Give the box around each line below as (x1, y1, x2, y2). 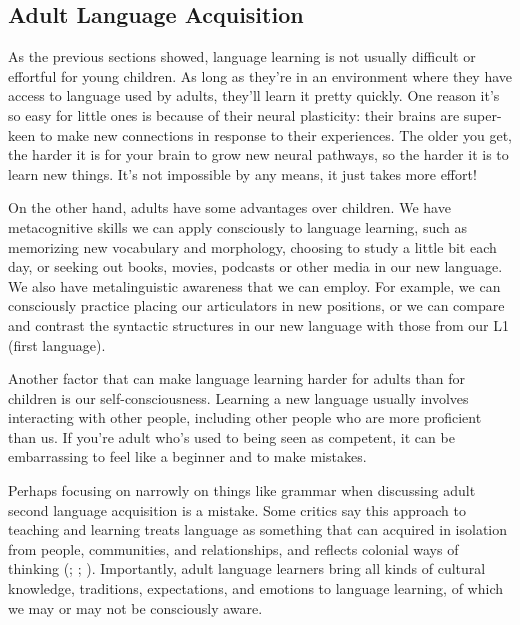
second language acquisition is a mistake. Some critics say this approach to (8, 499, 466, 520)
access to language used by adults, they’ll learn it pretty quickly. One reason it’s (8, 85, 500, 106)
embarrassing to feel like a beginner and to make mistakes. (8, 446, 367, 467)
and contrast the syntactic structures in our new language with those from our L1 (8, 314, 509, 335)
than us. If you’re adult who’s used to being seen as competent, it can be (8, 426, 455, 447)
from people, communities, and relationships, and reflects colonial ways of (8, 538, 459, 559)
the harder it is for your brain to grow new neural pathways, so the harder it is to (8, 144, 509, 165)
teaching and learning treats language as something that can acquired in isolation (8, 519, 507, 540)
